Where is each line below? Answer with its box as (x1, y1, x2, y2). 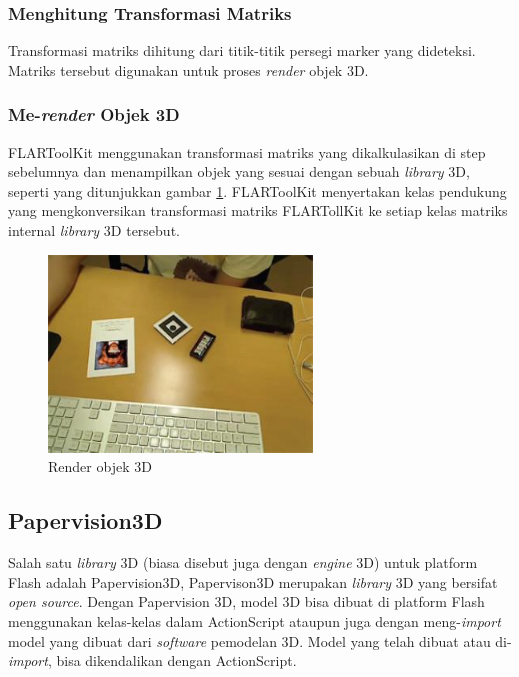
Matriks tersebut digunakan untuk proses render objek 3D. (8, 59, 369, 80)
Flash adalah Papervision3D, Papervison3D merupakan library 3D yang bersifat (8, 571, 498, 592)
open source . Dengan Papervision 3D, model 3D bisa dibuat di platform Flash (8, 591, 485, 612)
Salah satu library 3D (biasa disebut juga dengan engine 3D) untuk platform (8, 552, 478, 573)
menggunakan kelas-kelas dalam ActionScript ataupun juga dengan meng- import (8, 610, 501, 631)
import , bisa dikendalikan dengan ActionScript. (8, 650, 297, 671)
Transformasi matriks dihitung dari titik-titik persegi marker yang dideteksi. (8, 40, 476, 61)
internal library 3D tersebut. (8, 220, 180, 240)
